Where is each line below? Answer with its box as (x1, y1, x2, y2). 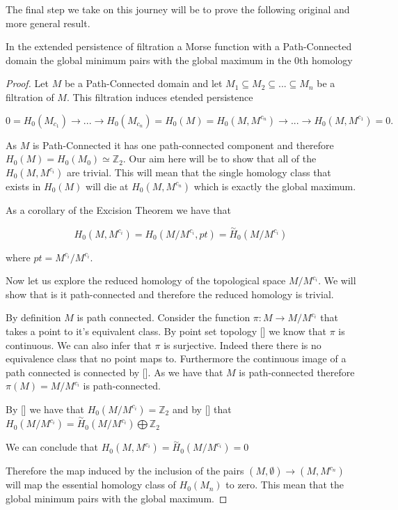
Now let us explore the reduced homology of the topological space (6, 273, 286, 288)
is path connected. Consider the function (77, 310, 250, 325)
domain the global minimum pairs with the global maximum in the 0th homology (6, 52, 353, 67)
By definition (6, 310, 61, 325)
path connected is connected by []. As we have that (6, 364, 223, 379)
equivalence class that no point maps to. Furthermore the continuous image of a (6, 351, 347, 366)
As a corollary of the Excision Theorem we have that (6, 202, 231, 217)
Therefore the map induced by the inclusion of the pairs (6, 463, 244, 478)
